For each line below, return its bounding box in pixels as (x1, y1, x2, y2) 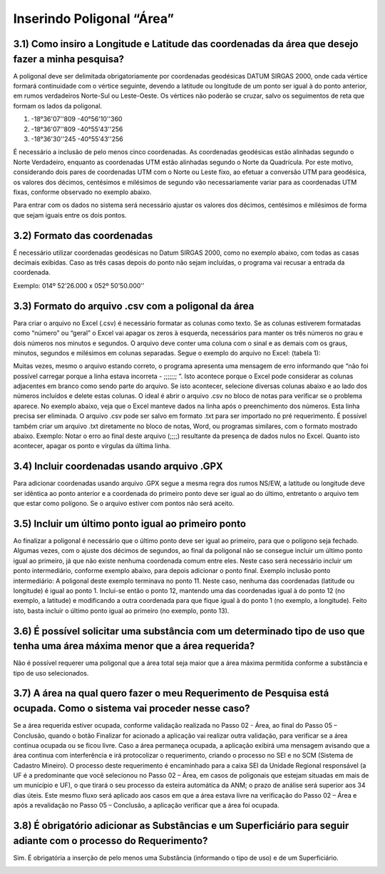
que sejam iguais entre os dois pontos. (13, 210, 127, 219)
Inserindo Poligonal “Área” (13, 11, 175, 26)
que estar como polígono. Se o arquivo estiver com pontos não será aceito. (13, 499, 235, 508)
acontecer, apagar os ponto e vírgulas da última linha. (13, 442, 171, 450)
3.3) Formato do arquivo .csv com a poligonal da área (13, 300, 255, 312)
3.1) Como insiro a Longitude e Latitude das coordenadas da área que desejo (13, 38, 359, 50)
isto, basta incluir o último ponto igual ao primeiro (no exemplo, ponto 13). (13, 606, 230, 615)
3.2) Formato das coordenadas (13, 229, 153, 242)
